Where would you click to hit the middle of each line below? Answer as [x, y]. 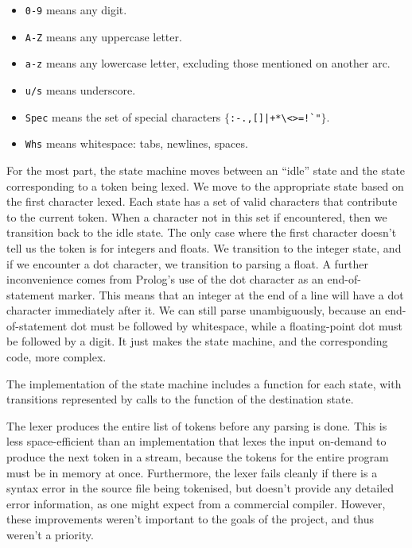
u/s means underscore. [80, 89]
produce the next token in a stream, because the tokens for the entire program [198, 457]
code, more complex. [56, 357]
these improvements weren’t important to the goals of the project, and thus [190, 519]
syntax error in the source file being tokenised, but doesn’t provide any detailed [200, 488]
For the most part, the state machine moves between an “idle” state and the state [206, 170]
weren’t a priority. [50, 534]
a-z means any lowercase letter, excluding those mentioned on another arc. [208, 63]
